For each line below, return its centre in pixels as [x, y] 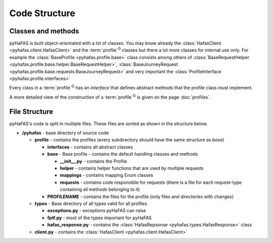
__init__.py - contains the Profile [94, 161]
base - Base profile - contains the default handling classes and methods [123, 154]
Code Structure [42, 13]
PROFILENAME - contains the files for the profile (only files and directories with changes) [141, 197]
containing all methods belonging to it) [100, 189]
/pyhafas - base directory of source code [65, 133]
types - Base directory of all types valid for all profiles [91, 204]
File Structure [31, 111]
